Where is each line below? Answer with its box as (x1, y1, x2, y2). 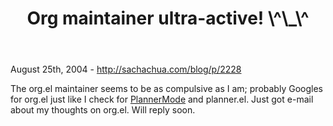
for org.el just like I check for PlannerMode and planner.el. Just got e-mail (10, 93, 314, 106)
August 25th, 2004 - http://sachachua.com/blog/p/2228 (10, 63, 242, 76)
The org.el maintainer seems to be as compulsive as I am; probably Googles (10, 83, 323, 95)
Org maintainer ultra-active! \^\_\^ (26, 7, 310, 30)
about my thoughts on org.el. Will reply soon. (10, 104, 196, 116)
